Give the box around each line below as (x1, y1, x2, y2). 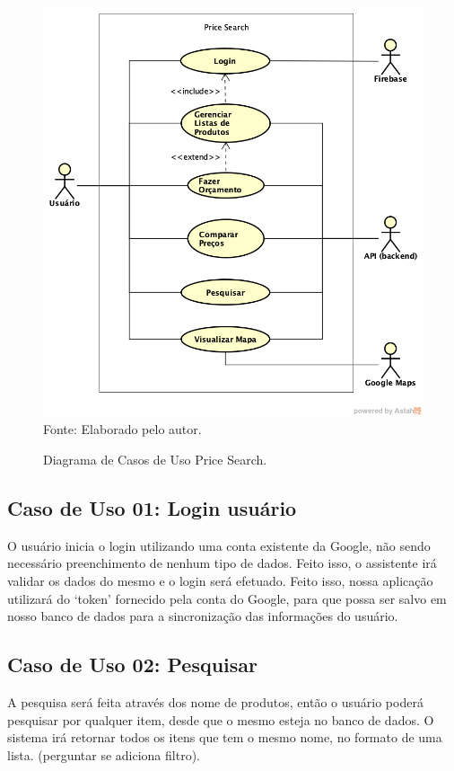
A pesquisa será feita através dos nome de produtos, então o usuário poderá (7, 692, 423, 711)
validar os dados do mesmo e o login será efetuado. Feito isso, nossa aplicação (7, 571, 433, 589)
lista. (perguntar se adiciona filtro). (7, 745, 200, 764)
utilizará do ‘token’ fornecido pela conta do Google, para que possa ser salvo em (7, 589, 447, 607)
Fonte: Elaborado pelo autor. (43, 420, 202, 439)
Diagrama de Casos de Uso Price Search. (43, 449, 267, 468)
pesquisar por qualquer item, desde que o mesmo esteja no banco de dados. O (7, 710, 434, 729)
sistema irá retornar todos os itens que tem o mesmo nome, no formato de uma (7, 728, 442, 747)
